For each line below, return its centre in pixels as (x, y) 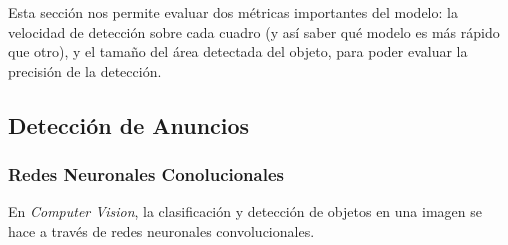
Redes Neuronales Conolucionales (146, 174)
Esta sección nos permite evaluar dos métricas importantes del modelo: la (233, 12)
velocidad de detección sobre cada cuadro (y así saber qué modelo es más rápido (254, 31)
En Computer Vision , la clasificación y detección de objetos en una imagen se (245, 211)
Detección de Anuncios (129, 124)
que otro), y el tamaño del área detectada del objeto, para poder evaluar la (238, 51)
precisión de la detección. (85, 70)
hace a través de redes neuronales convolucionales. (161, 230)
